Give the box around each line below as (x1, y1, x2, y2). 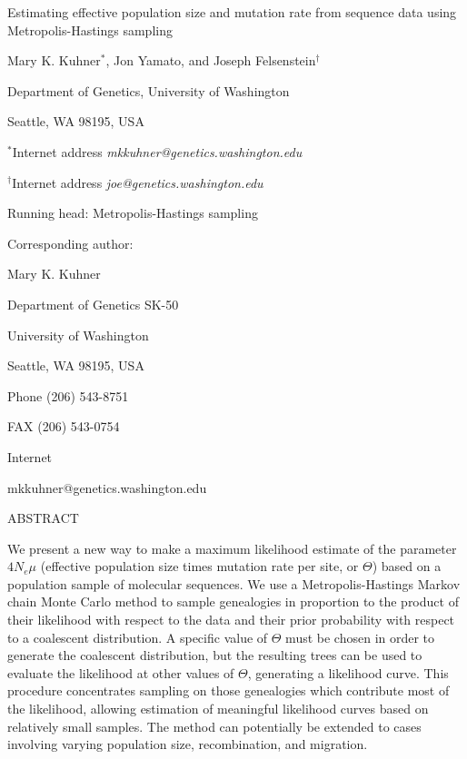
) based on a (372, 557, 442, 576)
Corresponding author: (7, 233, 134, 252)
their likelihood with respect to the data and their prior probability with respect (7, 610, 455, 629)
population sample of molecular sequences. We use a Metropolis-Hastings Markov (7, 574, 461, 593)
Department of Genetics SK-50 (7, 294, 179, 313)
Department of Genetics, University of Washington (7, 81, 290, 100)
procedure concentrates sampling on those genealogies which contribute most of (7, 681, 450, 700)
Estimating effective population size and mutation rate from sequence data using (7, 3, 457, 21)
